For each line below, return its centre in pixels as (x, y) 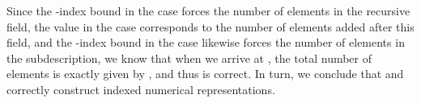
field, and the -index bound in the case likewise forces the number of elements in (206, 42)
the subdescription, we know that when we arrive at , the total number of (189, 58)
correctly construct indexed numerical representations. (141, 89)
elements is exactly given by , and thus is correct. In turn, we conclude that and (205, 74)
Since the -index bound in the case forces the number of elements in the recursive (208, 10)
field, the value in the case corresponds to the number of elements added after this (210, 26)
